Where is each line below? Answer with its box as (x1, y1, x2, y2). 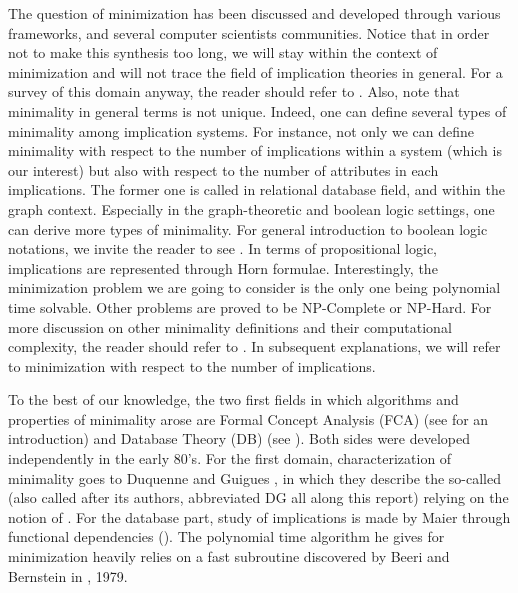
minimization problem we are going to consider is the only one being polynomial (8, 277, 501, 298)
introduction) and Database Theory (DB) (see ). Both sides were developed (8, 428, 471, 449)
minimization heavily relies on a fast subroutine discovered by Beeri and (8, 546, 450, 567)
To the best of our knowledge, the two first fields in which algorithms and (8, 389, 459, 410)
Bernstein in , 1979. (8, 565, 128, 586)
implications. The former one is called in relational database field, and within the (8, 179, 505, 200)
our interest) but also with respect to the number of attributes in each (8, 159, 439, 180)
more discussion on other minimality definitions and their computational (8, 316, 452, 337)
